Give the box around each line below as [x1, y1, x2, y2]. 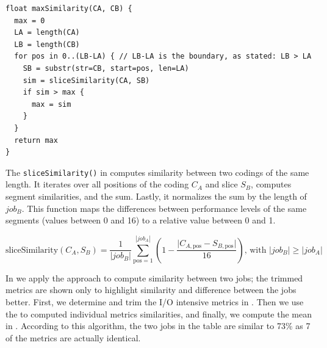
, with [244, 245, 267, 255]
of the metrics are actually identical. [5, 331, 141, 344]
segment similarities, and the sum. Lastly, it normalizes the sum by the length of [5, 189, 307, 202]
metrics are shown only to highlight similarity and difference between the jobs [5, 283, 296, 296]
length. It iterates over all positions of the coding [5, 178, 189, 190]
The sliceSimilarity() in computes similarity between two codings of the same [5, 165, 309, 178]
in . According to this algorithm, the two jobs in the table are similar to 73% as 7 [5, 319, 311, 332]
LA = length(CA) [14, 28, 80, 37]
